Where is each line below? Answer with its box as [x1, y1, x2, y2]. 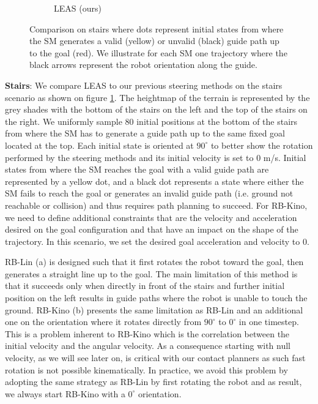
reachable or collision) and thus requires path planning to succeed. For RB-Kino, [5, 198, 308, 211]
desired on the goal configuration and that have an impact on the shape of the [5, 223, 298, 236]
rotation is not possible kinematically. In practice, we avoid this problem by [5, 363, 288, 376]
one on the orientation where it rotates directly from [5, 315, 202, 328]
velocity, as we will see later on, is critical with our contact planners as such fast [5, 351, 306, 364]
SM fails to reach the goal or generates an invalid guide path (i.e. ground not [5, 187, 294, 200]
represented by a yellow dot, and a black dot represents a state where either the [5, 174, 304, 187]
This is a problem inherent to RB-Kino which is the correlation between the [5, 327, 290, 340]
